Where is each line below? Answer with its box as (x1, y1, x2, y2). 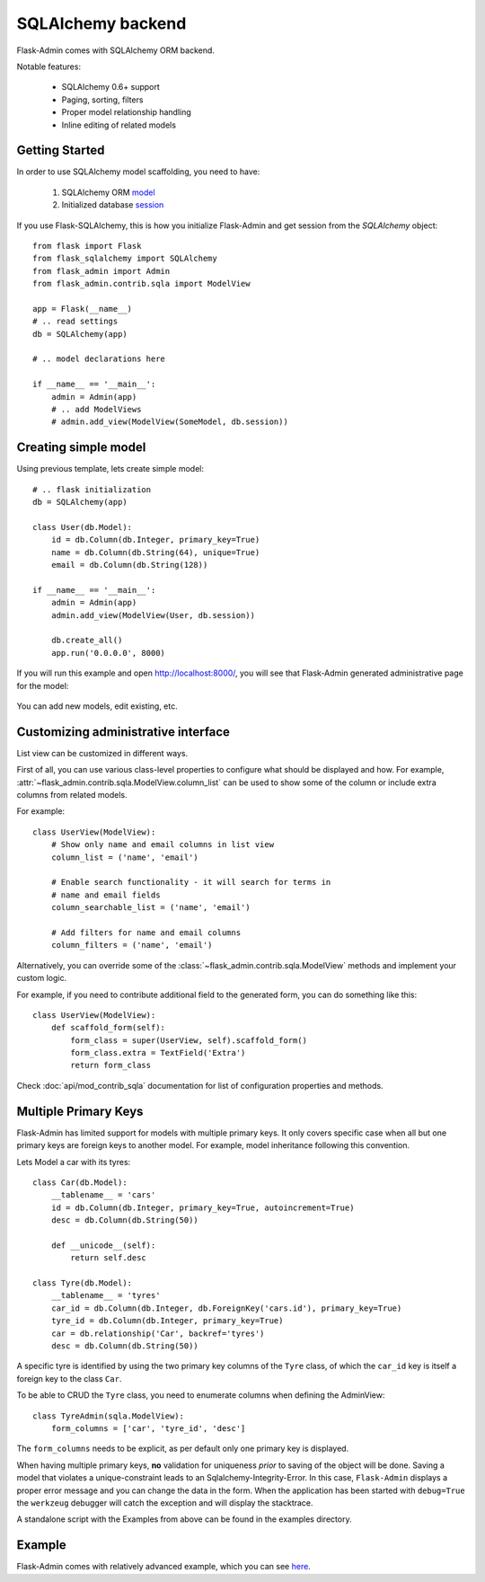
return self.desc (70, 1253, 147, 1263)
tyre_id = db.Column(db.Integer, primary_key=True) (50, 1316, 284, 1326)
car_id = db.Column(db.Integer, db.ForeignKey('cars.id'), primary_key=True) (50, 1303, 402, 1313)
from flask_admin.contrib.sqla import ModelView (32, 278, 251, 289)
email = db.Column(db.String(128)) (50, 560, 208, 570)
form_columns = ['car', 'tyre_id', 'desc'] (50, 1423, 246, 1433)
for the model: (16, 680, 69, 691)
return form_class (70, 1060, 152, 1071)
